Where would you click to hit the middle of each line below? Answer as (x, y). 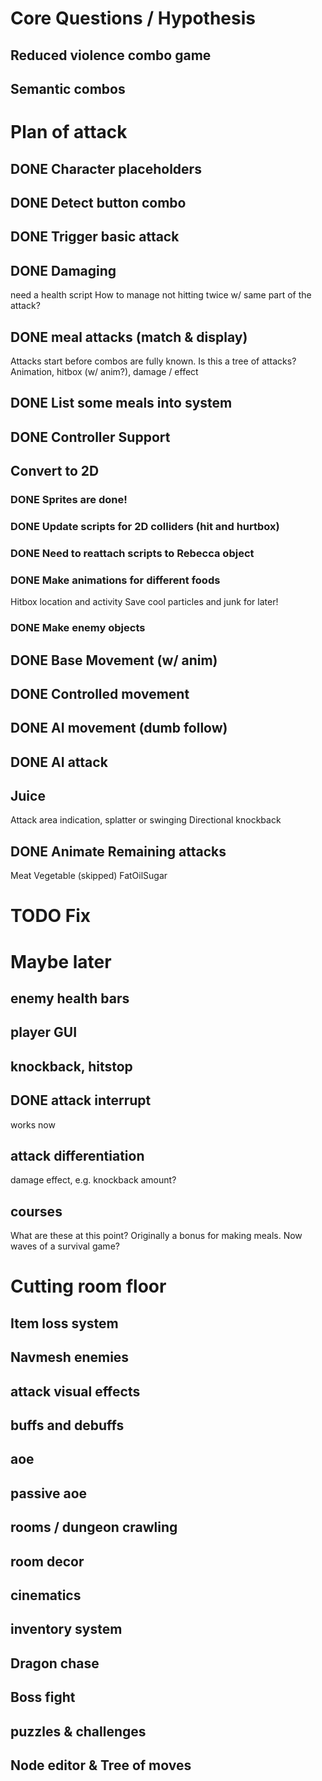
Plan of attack (69, 132)
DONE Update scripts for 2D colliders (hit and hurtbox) (145, 526)
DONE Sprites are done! (69, 500)
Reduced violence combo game (111, 55)
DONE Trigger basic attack (95, 237)
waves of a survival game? (65, 1246)
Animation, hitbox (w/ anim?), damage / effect (104, 371)
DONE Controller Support (90, 437)
